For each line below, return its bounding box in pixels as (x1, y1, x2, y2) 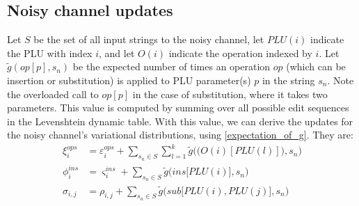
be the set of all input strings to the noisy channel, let (33, 32, 264, 47)
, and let (99, 45, 135, 60)
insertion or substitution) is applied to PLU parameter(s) (7, 72, 251, 87)
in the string (262, 72, 315, 87)
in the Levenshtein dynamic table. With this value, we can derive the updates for (7, 113, 353, 128)
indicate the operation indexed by (168, 45, 312, 60)
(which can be (286, 59, 346, 74)
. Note (327, 72, 354, 87)
